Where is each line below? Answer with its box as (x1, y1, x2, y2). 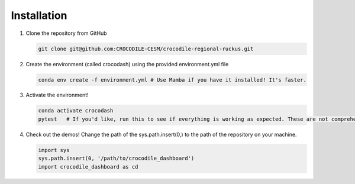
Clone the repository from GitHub (25, 30, 107, 37)
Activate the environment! (25, 92, 89, 99)
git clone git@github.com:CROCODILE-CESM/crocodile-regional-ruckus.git (38, 45, 254, 52)
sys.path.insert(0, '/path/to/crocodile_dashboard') (38, 155, 195, 162)
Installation (11, 9, 67, 22)
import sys (38, 147, 70, 153)
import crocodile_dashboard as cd (38, 163, 138, 170)
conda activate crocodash (38, 107, 114, 114)
